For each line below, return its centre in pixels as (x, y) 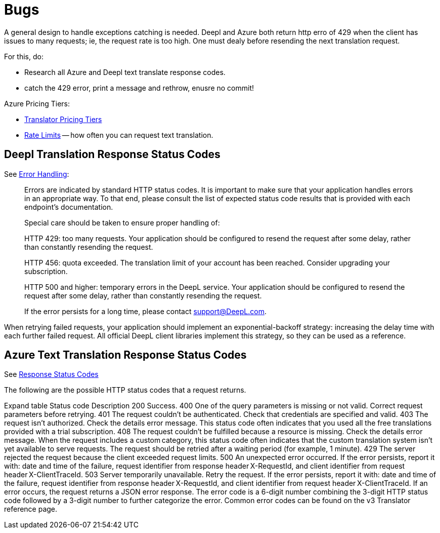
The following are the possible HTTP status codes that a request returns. (125, 390)
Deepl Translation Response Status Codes (112, 155)
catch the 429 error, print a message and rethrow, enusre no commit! (139, 88)
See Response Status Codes (51, 374)
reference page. (31, 509)
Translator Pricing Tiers (63, 119)
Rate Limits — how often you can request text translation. (119, 135)
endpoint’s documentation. (69, 207)
